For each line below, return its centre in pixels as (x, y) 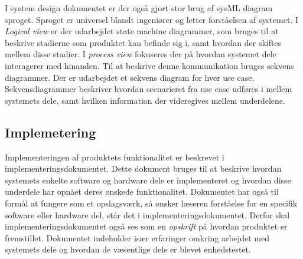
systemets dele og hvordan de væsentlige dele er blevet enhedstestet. (128, 249)
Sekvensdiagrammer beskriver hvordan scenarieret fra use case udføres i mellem (149, 89)
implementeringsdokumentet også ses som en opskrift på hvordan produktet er (146, 226)
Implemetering (50, 132)
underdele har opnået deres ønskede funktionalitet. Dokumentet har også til (142, 191)
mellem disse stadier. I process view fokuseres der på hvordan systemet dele (141, 54)
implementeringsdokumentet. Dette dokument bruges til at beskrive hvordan (143, 168)
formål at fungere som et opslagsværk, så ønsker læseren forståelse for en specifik (151, 203)
